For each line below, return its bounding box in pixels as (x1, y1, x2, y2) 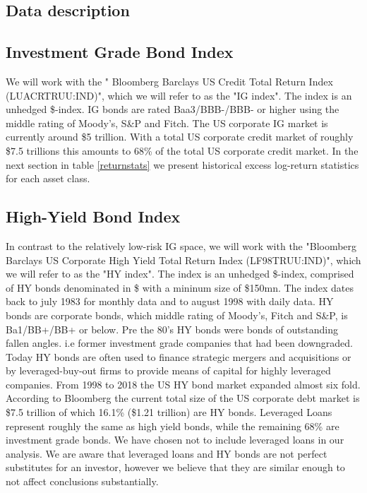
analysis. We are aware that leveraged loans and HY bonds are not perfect (6, 446, 327, 461)
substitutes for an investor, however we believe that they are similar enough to (6, 460, 345, 475)
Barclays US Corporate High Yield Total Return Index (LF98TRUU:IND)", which (6, 252, 361, 267)
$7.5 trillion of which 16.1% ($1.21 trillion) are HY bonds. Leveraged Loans (6, 405, 332, 420)
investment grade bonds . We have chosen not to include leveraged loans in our (6, 432, 344, 447)
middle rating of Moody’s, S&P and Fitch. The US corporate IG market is (6, 115, 328, 130)
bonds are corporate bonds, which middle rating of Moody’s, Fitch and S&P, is (6, 307, 348, 322)
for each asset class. (6, 171, 90, 186)
